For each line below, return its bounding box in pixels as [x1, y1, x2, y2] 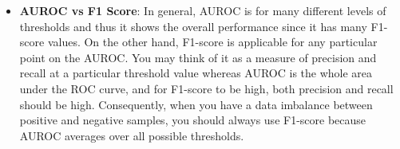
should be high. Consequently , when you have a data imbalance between [19, 96, 373, 112]
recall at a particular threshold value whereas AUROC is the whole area [19, 65, 373, 81]
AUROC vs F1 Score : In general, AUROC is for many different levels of [19, 2, 386, 18]
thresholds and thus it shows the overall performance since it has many [19, 18, 367, 34]
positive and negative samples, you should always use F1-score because [19, 112, 366, 128]
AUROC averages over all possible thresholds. [19, 127, 244, 143]
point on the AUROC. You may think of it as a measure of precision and [19, 49, 377, 65]
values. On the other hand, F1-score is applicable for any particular [47, 33, 378, 50]
